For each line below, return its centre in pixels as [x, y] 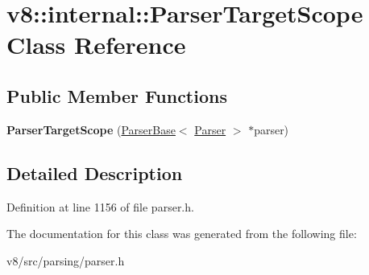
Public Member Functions [117, 95]
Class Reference [96, 45]
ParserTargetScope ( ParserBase [91, 129]
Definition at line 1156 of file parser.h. [100, 206]
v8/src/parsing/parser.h [66, 260]
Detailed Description [95, 172]
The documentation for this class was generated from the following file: [182, 234]
